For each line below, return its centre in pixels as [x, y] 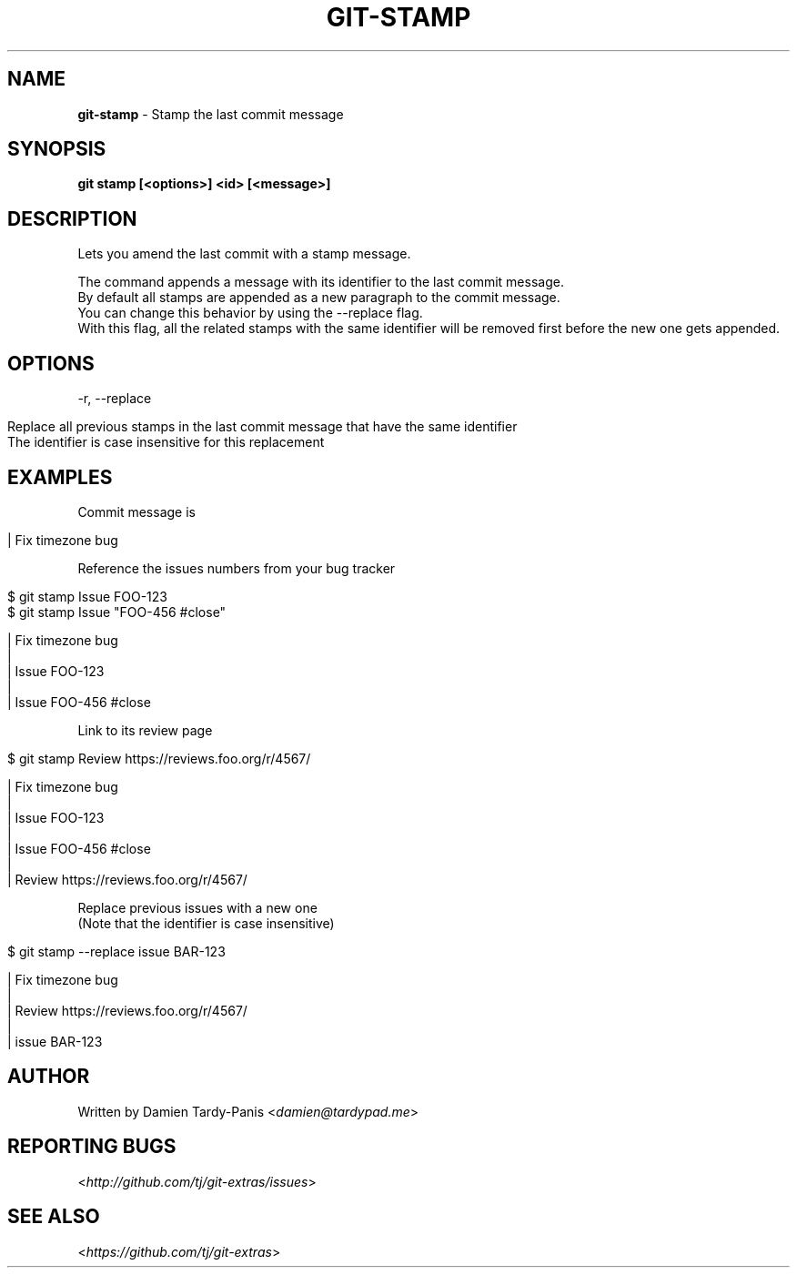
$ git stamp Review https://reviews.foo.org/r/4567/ [159, 758]
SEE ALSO [54, 1217]
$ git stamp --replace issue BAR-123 [116, 951]
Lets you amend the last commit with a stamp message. [244, 254]
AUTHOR [49, 1077]
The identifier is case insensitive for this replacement [166, 442]
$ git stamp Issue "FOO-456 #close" [117, 612]
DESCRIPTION [72, 218]
